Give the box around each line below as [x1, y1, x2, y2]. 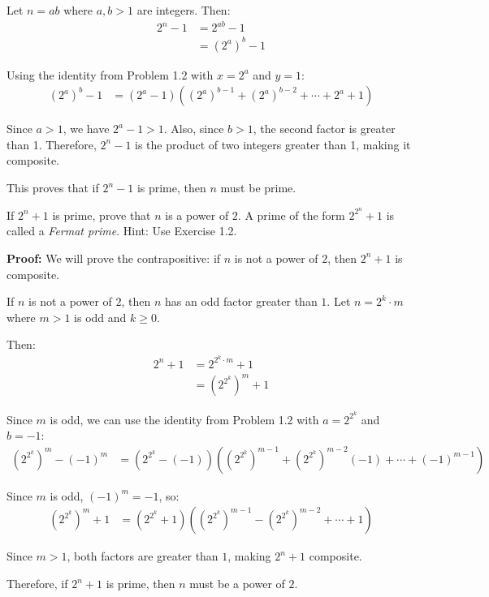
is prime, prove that [52, 206, 151, 223]
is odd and [74, 308, 127, 325]
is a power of [165, 206, 229, 223]
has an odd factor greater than [165, 293, 318, 310]
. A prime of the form [237, 206, 345, 223]
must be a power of [189, 575, 285, 591]
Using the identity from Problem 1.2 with [6, 66, 214, 83]
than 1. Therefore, [6, 135, 97, 152]
